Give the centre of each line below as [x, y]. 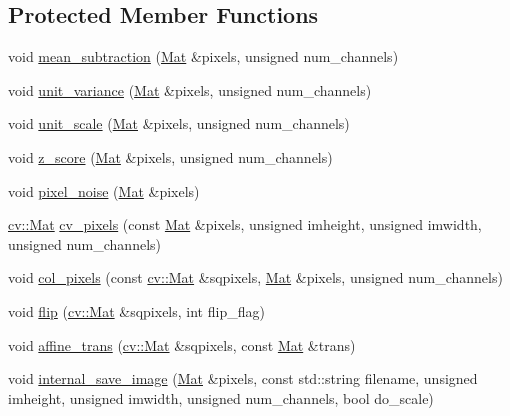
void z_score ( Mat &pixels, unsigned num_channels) [170, 156]
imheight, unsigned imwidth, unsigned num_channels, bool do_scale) [221, 397]
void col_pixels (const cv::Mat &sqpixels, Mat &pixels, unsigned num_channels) [255, 277]
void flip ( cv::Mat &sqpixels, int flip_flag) [136, 310]
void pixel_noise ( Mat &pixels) [104, 190]
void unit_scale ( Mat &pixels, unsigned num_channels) [179, 123]
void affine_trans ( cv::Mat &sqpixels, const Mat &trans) [182, 344]
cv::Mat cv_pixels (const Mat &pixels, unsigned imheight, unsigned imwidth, [245, 224]
